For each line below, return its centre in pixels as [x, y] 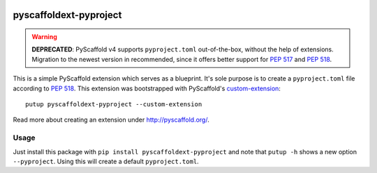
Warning [44, 37]
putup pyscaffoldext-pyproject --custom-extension [114, 104]
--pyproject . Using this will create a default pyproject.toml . [106, 161]
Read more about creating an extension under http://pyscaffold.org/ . [111, 120]
